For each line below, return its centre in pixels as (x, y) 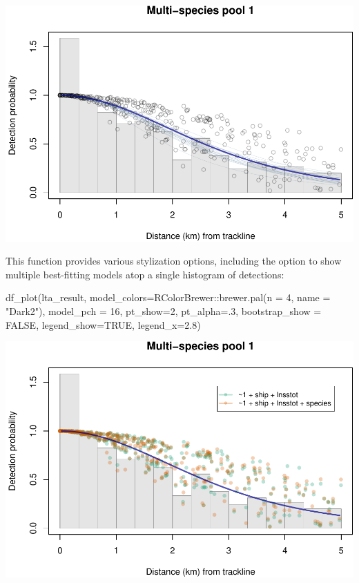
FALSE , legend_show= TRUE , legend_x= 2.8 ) (103, 324)
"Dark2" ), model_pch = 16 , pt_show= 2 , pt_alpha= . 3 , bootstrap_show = (164, 310)
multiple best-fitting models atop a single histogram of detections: (145, 274)
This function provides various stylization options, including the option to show (174, 261)
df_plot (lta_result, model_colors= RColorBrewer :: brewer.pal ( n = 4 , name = (168, 297)
